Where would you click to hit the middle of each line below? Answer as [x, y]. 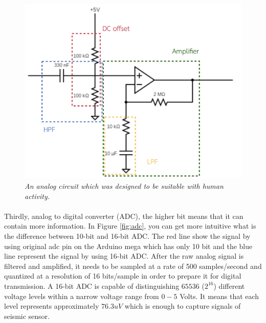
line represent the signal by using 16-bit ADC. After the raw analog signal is [124, 256]
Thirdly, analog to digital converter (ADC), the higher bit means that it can [124, 216]
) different [229, 285]
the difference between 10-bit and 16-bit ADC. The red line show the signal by [127, 235]
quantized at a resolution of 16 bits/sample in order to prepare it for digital [123, 276]
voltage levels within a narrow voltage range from [82, 296]
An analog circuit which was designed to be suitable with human [124, 186]
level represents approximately [52, 306]
